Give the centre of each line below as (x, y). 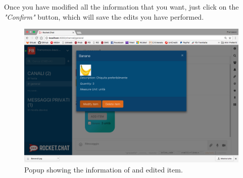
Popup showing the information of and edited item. (104, 169)
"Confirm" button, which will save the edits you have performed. (104, 16)
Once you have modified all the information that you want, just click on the (121, 7)
